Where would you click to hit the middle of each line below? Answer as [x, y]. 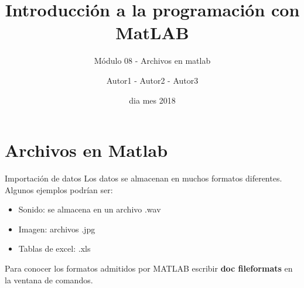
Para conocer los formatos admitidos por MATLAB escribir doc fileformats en [149, 268]
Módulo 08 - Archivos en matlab [152, 61]
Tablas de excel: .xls [54, 248]
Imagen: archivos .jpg [57, 229]
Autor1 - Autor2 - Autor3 [152, 80]
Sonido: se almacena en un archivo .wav [90, 209]
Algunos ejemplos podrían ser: [59, 189]
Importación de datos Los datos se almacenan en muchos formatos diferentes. [144, 178]
